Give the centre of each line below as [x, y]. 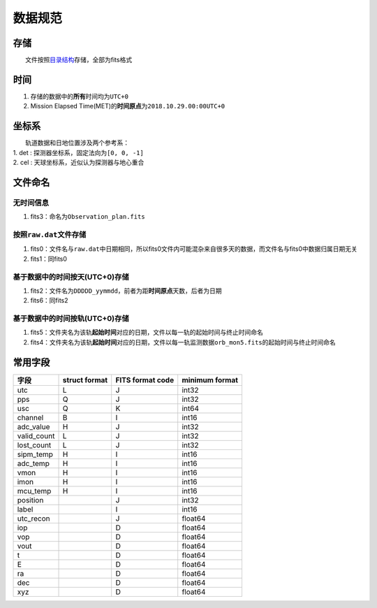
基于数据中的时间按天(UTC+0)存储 [71, 277]
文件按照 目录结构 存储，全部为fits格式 [79, 60]
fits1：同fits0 [49, 259]
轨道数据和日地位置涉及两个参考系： [77, 143]
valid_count [36, 435]
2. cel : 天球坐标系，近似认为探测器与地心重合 [79, 162]
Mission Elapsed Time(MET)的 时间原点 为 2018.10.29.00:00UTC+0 [128, 106]
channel [30, 417]
